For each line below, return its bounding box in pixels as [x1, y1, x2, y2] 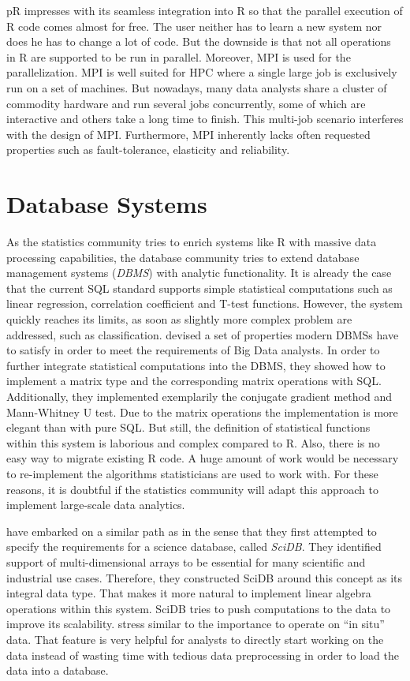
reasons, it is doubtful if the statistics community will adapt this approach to [6, 481, 378, 497]
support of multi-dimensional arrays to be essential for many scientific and [6, 553, 366, 570]
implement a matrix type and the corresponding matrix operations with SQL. [6, 372, 382, 389]
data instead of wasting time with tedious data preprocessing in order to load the [6, 646, 399, 663]
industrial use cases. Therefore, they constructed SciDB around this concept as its [6, 569, 403, 586]
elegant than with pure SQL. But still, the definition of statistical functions [6, 419, 371, 436]
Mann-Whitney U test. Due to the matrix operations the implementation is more [6, 403, 398, 420]
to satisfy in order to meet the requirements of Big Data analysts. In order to [6, 342, 380, 358]
